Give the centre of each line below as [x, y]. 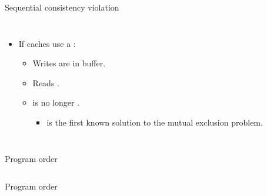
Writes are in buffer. [69, 63]
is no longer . [56, 102]
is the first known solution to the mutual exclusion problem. [155, 122]
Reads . [46, 82]
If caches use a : [47, 43]
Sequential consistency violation [62, 7]
